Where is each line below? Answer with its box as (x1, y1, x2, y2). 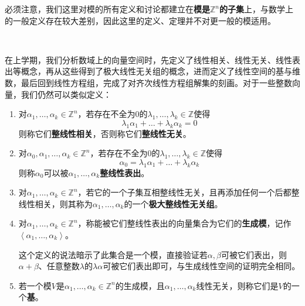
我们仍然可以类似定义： (21, 88, 111, 100)
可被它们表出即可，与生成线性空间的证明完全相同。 (103, 260, 300, 272)
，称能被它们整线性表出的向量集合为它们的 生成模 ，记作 (77, 217, 292, 229)
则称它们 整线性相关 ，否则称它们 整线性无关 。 (18, 127, 191, 139)
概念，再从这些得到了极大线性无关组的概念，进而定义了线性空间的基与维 (21, 65, 300, 77)
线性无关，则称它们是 (196, 279, 279, 291)
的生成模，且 (115, 279, 165, 291)
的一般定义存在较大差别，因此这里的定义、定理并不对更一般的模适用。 (5, 14, 276, 26)
